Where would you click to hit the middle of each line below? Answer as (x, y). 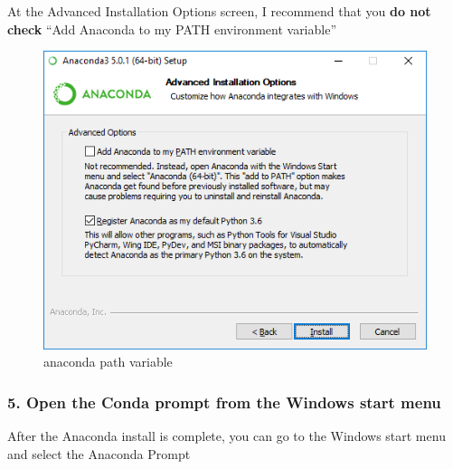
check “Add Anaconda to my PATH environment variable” (172, 29)
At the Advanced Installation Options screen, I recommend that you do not (219, 11)
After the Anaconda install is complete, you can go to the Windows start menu (226, 436)
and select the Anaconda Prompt (99, 453)
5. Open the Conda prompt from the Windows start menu (224, 402)
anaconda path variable (108, 362)
